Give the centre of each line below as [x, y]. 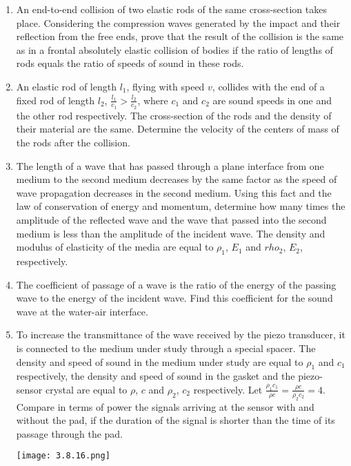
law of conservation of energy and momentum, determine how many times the [181, 206]
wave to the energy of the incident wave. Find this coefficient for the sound [174, 298]
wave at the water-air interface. [82, 311]
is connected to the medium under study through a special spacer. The [166, 348]
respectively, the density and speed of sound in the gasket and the [156, 376]
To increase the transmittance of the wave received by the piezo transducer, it [181, 334]
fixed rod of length [56, 100]
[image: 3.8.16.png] [63, 456]
